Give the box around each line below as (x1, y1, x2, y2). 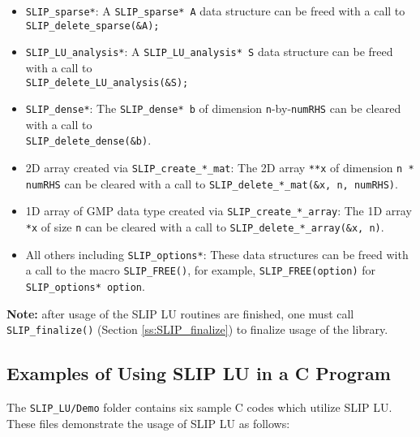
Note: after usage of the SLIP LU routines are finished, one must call (6, 305, 354, 322)
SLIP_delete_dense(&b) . (25, 132, 152, 149)
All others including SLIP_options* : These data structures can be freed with (25, 245, 409, 262)
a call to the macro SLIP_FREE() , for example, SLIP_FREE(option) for (25, 262, 375, 279)
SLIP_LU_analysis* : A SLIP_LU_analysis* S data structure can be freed (25, 43, 393, 60)
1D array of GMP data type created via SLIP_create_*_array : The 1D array (25, 202, 412, 219)
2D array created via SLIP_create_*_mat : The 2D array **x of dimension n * (25, 159, 414, 176)
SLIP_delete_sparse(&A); (25, 19, 160, 32)
